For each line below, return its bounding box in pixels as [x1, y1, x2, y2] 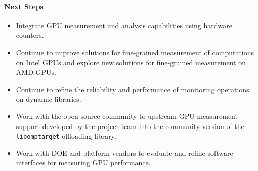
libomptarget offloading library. [16, 131, 116, 141]
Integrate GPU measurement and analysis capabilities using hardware [16, 20, 232, 30]
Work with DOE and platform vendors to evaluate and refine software [16, 147, 233, 158]
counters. [16, 30, 44, 40]
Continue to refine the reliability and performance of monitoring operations [16, 83, 249, 94]
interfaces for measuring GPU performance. [16, 157, 151, 168]
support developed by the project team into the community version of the [16, 120, 244, 131]
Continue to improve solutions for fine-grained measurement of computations [16, 47, 254, 57]
